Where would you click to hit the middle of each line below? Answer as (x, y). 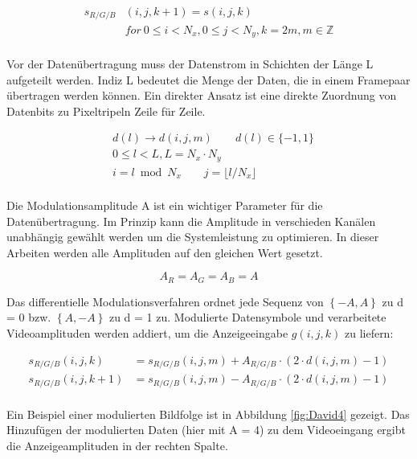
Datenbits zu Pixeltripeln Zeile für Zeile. (106, 111)
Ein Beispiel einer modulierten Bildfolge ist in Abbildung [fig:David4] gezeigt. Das (208, 414)
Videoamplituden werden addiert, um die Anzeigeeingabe (147, 332)
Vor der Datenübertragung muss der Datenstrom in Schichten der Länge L (190, 64)
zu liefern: (369, 332)
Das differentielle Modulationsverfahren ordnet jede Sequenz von (165, 301)
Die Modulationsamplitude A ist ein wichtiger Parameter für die (165, 205)
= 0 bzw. (29, 317)
